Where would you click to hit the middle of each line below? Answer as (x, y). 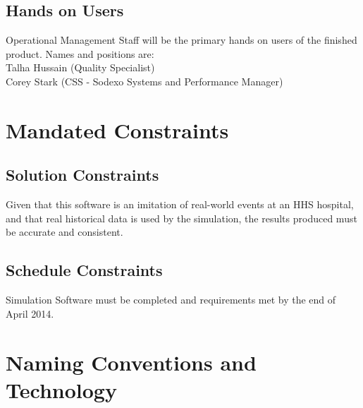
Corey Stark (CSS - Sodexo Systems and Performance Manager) (144, 81)
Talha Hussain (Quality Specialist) (80, 67)
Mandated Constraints (117, 130)
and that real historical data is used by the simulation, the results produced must (181, 218)
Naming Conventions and (131, 362)
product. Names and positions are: (80, 53)
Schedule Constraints (84, 270)
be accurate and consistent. (64, 232)
